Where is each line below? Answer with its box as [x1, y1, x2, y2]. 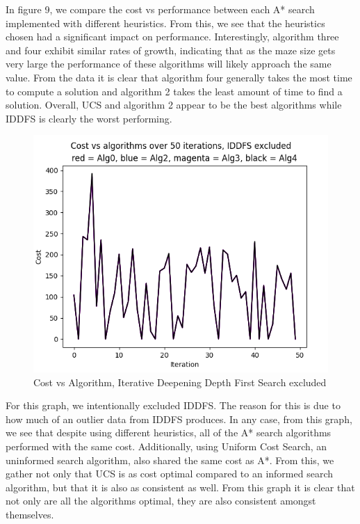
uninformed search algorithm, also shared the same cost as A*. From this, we [6, 452, 334, 467]
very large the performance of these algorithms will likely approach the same [6, 56, 332, 71]
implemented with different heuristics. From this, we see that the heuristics [6, 15, 325, 30]
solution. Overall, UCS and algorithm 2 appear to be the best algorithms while [6, 97, 342, 112]
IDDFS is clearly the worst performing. [6, 111, 172, 125]
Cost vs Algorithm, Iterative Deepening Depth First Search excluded [33, 374, 327, 389]
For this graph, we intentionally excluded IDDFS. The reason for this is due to [6, 398, 341, 413]
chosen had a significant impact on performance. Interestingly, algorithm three [6, 29, 339, 44]
